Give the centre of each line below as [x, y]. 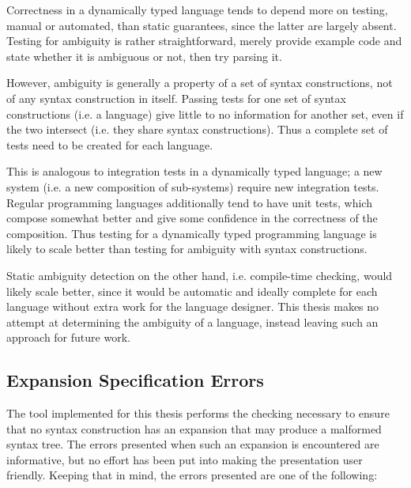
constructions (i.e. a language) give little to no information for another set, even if [205, 113]
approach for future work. [68, 337]
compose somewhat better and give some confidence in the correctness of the [192, 218]
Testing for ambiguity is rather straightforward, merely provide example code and [204, 41]
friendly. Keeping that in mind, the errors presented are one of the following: [192, 475]
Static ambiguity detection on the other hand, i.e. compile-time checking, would [200, 275]
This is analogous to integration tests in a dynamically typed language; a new [194, 171]
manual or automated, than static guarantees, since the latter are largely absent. [202, 25]
